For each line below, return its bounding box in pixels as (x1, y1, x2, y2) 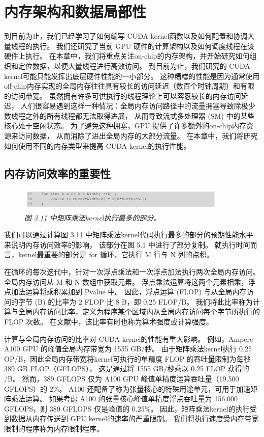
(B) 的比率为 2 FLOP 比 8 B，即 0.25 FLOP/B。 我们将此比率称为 (35, 296, 253, 307)
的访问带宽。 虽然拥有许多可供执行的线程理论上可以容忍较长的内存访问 (4, 90, 241, 101)
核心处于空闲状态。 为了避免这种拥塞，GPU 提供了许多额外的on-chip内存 (4, 120, 247, 131)
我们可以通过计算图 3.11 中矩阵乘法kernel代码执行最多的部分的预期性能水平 (4, 229, 253, 240)
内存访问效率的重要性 (4, 165, 111, 181)
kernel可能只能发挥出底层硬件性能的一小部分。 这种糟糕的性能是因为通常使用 (4, 70, 260, 81)
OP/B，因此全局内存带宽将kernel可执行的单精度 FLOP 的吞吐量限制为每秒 (4, 353, 251, 364)
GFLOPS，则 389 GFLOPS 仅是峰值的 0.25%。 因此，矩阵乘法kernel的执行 (4, 403, 250, 414)
